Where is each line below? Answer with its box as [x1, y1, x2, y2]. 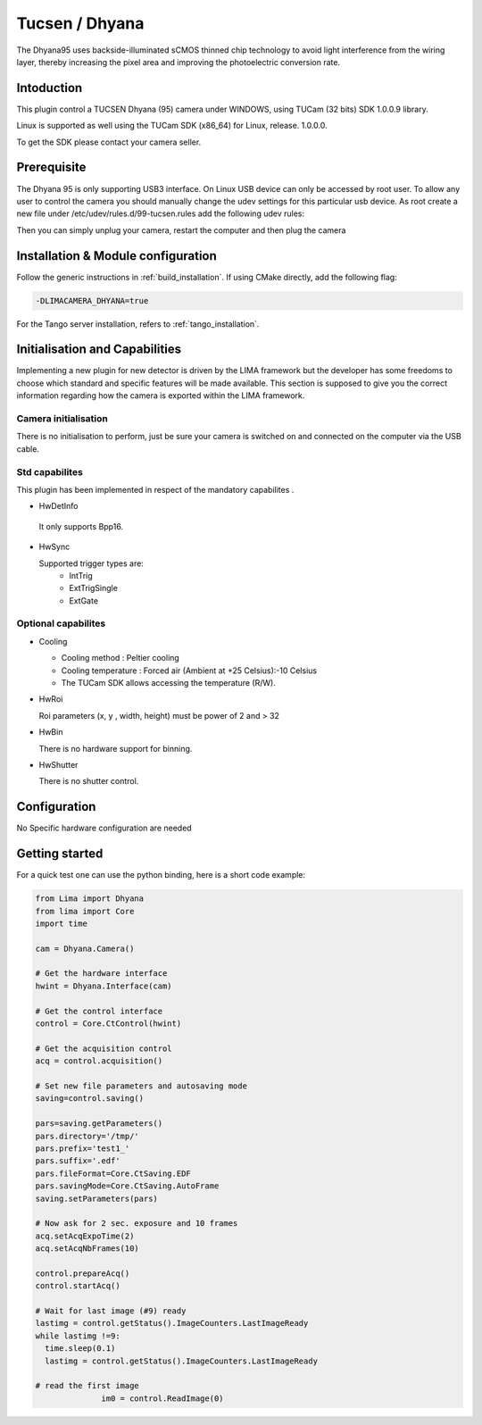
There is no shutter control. [38, 776, 139, 787]
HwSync [38, 541, 71, 553]
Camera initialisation [16, 412, 109, 425]
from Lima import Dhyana [35, 894, 145, 904]
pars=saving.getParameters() [35, 1119, 163, 1129]
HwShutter [38, 759, 79, 770]
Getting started [16, 846, 104, 862]
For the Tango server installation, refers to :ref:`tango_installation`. [16, 318, 260, 329]
